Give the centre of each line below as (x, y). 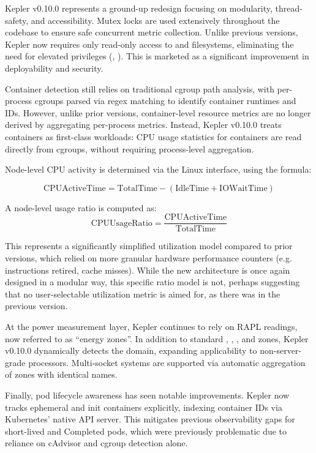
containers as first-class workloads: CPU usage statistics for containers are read (153, 136)
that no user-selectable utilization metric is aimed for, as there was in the (143, 294)
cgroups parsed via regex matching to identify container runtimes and (165, 101)
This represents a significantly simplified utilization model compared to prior (149, 246)
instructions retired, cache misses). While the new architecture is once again (148, 270)
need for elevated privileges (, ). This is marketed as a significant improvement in (157, 56)
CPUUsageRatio (122, 223)
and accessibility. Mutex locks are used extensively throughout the (155, 20)
